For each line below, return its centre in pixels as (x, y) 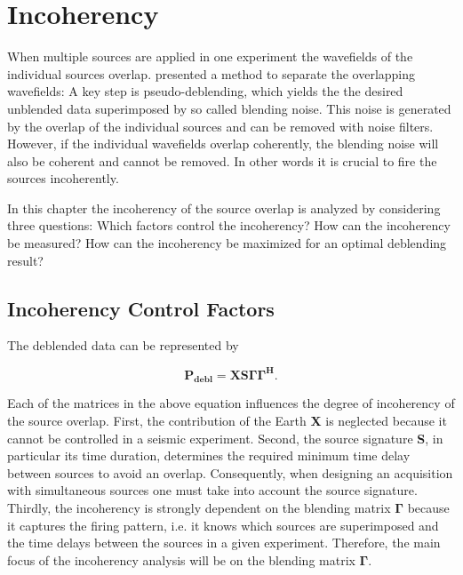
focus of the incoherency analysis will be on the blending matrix (181, 559)
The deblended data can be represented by (123, 345)
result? (25, 260)
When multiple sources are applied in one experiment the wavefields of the (210, 56)
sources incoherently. (63, 178)
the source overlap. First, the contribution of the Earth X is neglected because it (227, 420)
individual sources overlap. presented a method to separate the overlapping (212, 73)
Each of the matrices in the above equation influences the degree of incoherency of (231, 403)
